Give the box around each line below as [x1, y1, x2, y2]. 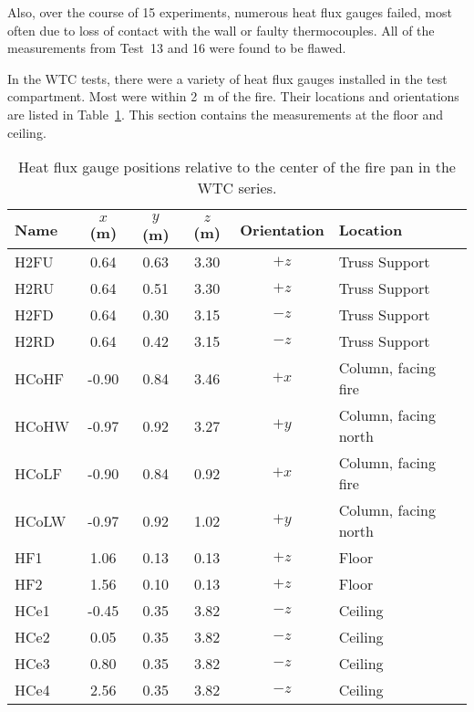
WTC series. [197, 177, 277, 199]
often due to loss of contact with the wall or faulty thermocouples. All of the [7, 20, 435, 39]
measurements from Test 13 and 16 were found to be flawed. [7, 38, 346, 58]
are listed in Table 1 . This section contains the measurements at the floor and [7, 104, 444, 123]
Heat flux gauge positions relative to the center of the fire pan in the [18, 156, 456, 178]
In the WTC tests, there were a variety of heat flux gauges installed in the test [7, 68, 448, 88]
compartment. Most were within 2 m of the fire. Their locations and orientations [7, 87, 459, 106]
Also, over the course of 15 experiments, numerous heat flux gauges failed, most [7, 3, 452, 21]
